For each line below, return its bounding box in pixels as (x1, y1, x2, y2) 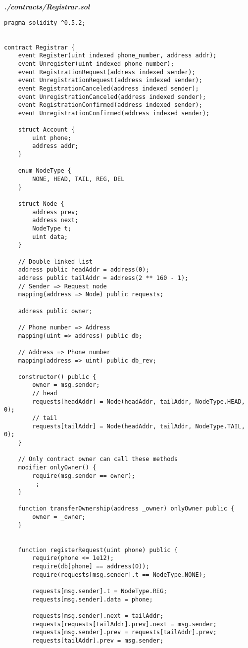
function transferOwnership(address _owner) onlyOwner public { (18, 505, 235, 512)
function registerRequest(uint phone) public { (18, 546, 178, 554)
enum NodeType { (18, 167, 72, 175)
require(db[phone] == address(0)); (32, 562, 149, 570)
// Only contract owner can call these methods (18, 456, 178, 463)
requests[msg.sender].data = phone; (32, 596, 153, 603)
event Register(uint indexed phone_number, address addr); (18, 52, 217, 59)
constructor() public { (18, 373, 97, 380)
